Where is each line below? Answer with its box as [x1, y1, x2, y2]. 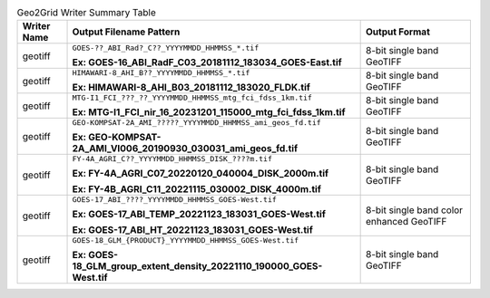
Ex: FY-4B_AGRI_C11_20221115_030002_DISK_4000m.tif [72, 183, 322, 196]
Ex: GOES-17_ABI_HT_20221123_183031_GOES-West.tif [72, 224, 313, 236]
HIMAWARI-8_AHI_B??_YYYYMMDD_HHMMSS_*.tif [72, 68, 250, 78]
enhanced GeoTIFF [366, 215, 447, 227]
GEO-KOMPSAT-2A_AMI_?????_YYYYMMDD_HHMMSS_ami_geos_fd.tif [72, 118, 321, 128]
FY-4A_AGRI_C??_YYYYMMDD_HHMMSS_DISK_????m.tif [72, 154, 272, 164]
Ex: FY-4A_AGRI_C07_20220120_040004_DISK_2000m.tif [72, 168, 329, 180]
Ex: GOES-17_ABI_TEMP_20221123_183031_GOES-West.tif [72, 208, 327, 221]
